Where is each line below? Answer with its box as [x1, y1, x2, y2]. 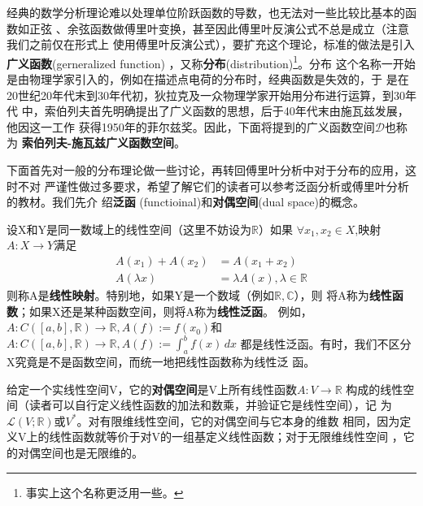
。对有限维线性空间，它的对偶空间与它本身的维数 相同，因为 [76, 412, 400, 429]
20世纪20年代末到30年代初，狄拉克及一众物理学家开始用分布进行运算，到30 [7, 86, 405, 103]
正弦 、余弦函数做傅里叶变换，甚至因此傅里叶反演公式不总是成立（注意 [28, 19, 409, 37]
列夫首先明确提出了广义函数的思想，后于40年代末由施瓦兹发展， [67, 102, 409, 119]
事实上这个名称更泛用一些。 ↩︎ [25, 483, 184, 500]
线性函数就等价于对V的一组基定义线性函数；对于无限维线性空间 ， [49, 428, 403, 445]
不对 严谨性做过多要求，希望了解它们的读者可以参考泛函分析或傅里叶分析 [17, 177, 409, 194]
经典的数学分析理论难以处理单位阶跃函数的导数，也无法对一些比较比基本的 [7, 4, 405, 20]
